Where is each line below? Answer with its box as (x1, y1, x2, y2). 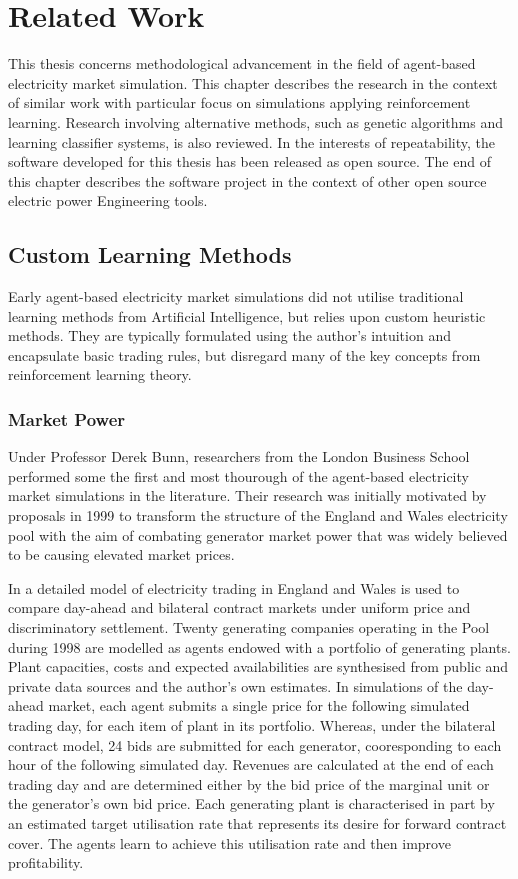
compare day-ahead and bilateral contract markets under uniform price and (8, 597, 471, 618)
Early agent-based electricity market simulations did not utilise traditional (8, 286, 464, 307)
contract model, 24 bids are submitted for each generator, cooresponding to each (8, 734, 502, 755)
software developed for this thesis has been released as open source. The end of (8, 151, 491, 172)
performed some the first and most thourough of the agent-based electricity (8, 465, 469, 486)
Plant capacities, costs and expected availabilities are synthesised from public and (8, 656, 509, 677)
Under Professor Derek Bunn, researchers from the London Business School (8, 446, 470, 467)
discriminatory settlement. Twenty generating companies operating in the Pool (8, 617, 490, 638)
